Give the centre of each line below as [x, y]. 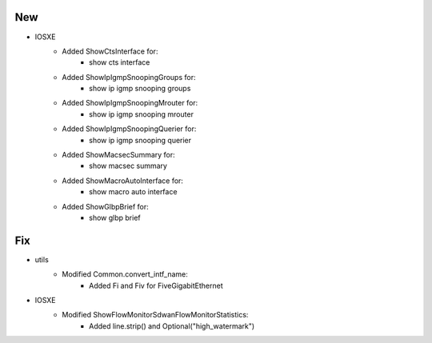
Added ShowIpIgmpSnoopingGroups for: [129, 77]
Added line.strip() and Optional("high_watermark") [172, 326]
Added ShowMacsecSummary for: [118, 155]
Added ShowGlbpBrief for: [106, 206]
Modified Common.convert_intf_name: [125, 274]
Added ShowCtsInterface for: [110, 51]
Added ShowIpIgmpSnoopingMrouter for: [130, 103]
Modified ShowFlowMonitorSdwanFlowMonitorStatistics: [155, 315]
